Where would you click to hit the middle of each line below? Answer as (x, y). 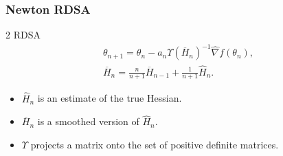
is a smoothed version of (88, 121)
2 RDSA (23, 35)
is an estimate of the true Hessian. (110, 98)
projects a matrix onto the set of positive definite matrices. (155, 145)
